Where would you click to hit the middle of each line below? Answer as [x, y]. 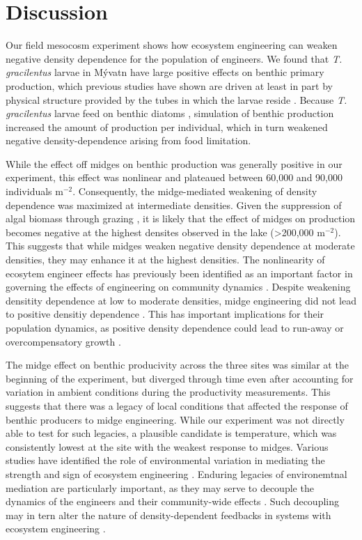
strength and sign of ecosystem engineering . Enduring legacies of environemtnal [176, 473]
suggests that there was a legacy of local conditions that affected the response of [177, 405]
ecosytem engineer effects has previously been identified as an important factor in [179, 273]
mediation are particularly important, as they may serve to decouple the [160, 487]
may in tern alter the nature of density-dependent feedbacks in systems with [168, 515]
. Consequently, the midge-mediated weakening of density [195, 191]
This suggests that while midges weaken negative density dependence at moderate [180, 246]
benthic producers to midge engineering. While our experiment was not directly [175, 419]
